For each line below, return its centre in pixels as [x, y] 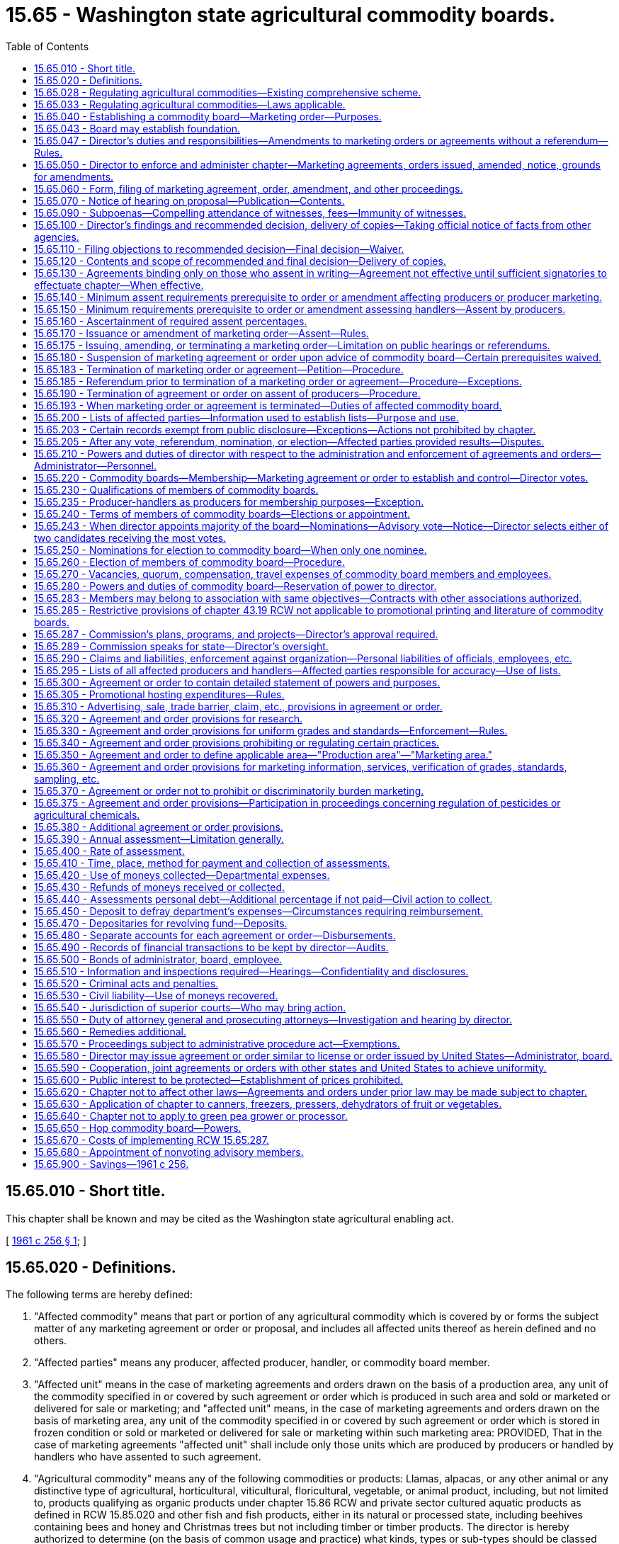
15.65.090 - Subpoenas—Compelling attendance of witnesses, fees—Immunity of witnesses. [250, 212]
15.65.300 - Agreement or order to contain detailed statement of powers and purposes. [237, 682]
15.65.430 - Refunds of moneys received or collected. [160, 887]
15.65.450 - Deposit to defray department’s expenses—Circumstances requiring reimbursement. [259, 911]
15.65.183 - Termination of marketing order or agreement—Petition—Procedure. [219, 369]
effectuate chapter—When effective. [119, 285]
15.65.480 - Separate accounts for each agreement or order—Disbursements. [215, 935]
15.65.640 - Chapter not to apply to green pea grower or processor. [191, 1116]
